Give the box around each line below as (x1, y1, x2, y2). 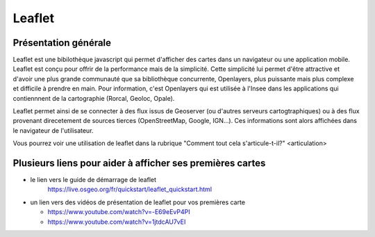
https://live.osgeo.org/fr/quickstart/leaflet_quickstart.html (47, 185, 212, 194)
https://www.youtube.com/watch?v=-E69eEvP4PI (47, 208, 190, 216)
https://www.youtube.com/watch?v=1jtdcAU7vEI (47, 218, 186, 226)
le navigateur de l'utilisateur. (12, 126, 94, 135)
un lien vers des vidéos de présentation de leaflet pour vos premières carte (30, 198, 246, 206)
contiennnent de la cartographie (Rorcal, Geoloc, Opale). (12, 94, 175, 102)
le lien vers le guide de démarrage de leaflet (30, 176, 156, 184)
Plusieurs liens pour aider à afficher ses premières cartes (12, 157, 266, 169)
